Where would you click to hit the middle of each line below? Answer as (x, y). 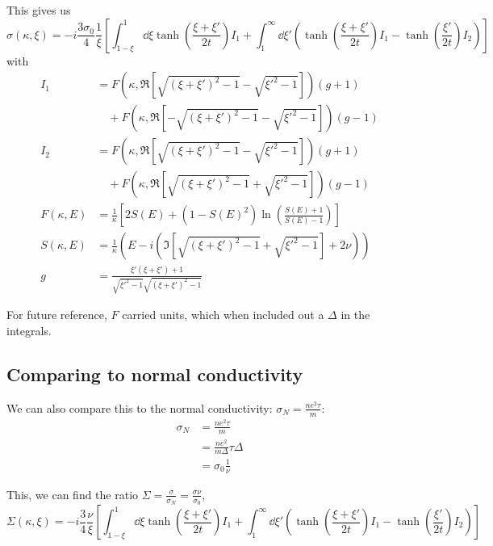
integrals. (29, 330)
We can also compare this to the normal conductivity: (140, 407)
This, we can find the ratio (73, 494)
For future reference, (57, 315)
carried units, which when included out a (223, 315)
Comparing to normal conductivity (155, 374)
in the (355, 315)
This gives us (39, 10)
